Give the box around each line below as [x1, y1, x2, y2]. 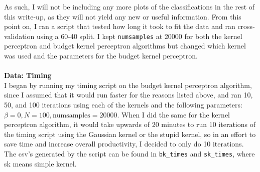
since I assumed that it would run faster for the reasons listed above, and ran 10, [4, 89, 253, 100]
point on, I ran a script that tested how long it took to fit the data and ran [4, 21, 235, 31]
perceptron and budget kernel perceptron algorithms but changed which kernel [4, 40, 246, 51]
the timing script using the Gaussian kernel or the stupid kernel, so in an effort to [4, 128, 256, 139]
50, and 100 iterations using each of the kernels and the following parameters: [4, 99, 242, 109]
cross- [237, 21, 255, 31]
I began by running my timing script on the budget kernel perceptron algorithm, [4, 79, 252, 90]
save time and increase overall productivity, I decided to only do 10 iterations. [4, 138, 244, 149]
